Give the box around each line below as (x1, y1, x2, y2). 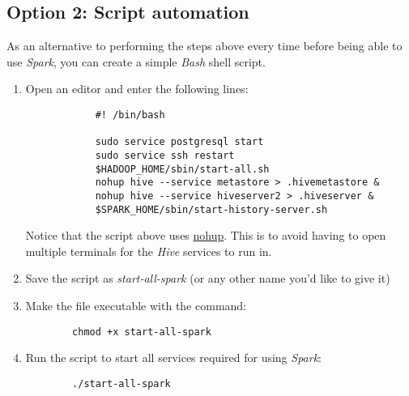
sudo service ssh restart (95, 149, 235, 161)
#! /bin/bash (95, 109, 165, 121)
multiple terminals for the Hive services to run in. (25, 242, 272, 259)
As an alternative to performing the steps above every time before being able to (6, 37, 403, 54)
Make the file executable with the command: (25, 297, 246, 314)
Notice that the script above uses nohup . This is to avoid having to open (25, 227, 386, 244)
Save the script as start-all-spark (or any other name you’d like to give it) (25, 270, 390, 287)
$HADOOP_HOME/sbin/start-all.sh (95, 163, 270, 175)
